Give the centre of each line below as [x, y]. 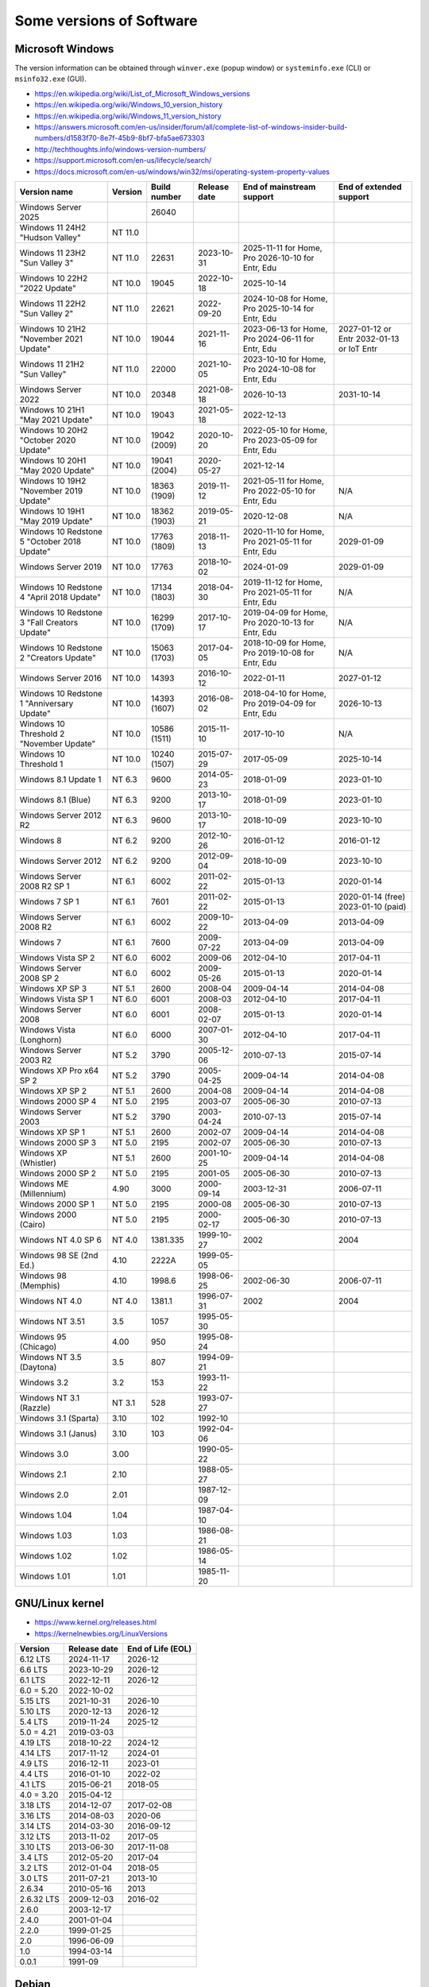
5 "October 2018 [50, 541]
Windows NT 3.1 [50, 1397]
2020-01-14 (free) [372, 897]
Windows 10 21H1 [52, 409]
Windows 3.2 [44, 1382]
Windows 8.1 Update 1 [60, 779]
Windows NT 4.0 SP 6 [61, 1240]
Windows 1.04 [46, 1515]
